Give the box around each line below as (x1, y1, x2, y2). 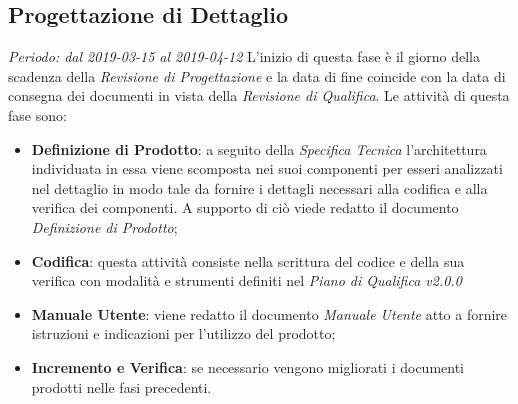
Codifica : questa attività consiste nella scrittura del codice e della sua (31, 250, 465, 271)
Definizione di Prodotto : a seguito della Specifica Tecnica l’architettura (31, 138, 487, 159)
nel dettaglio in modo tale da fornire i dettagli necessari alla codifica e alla (31, 177, 488, 198)
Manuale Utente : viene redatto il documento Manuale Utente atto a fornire (31, 303, 508, 324)
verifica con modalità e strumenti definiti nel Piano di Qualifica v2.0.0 (31, 270, 462, 291)
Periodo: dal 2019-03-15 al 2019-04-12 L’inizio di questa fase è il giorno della (8, 46, 480, 67)
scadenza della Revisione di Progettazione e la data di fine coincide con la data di (8, 65, 506, 86)
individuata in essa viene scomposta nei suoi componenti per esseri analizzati (31, 158, 503, 179)
